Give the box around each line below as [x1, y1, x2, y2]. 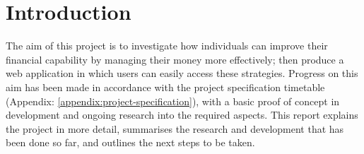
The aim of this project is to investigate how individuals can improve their [6, 38, 328, 53]
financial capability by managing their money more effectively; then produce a [6, 52, 344, 66]
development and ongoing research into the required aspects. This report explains [6, 107, 358, 122]
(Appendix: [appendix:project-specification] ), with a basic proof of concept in [6, 93, 340, 108]
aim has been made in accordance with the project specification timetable [6, 79, 325, 94]
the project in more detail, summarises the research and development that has [6, 121, 344, 136]
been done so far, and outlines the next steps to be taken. [6, 135, 255, 150]
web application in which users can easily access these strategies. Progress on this [6, 66, 358, 81]
